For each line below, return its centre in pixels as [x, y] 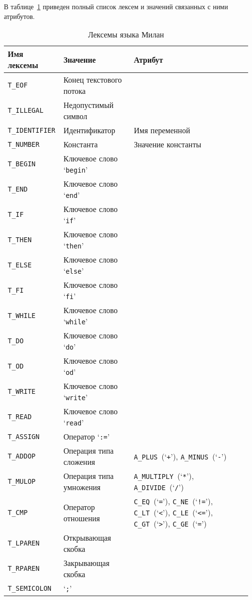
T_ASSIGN [24, 436]
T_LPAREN [24, 543]
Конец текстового [93, 80]
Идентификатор [89, 130]
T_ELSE [20, 265]
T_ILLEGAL [26, 111]
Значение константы [168, 144]
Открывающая [87, 538]
